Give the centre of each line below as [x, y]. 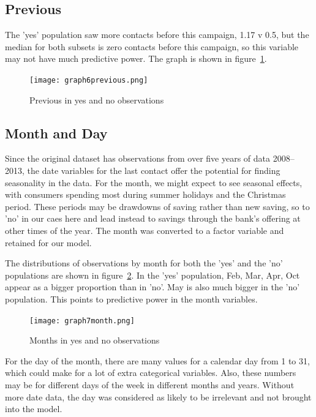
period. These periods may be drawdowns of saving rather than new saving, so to [157, 206]
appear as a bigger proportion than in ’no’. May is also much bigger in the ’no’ [152, 287]
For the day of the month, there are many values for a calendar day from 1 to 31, [157, 360]
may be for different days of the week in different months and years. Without [150, 385]
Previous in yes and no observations [97, 100]
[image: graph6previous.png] [89, 80]
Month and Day [56, 133]
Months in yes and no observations [95, 340]
